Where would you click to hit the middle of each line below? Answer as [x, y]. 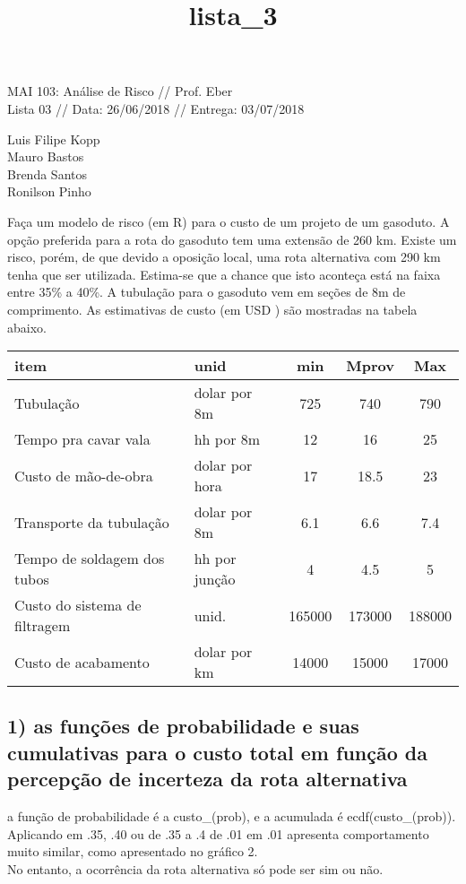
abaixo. [27, 327]
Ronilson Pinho [49, 191]
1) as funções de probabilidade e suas [183, 726]
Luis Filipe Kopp [54, 139]
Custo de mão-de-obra [84, 475]
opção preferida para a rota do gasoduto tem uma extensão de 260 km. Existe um [232, 239]
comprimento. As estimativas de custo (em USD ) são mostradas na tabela [212, 309]
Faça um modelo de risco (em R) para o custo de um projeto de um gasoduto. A [229, 221]
